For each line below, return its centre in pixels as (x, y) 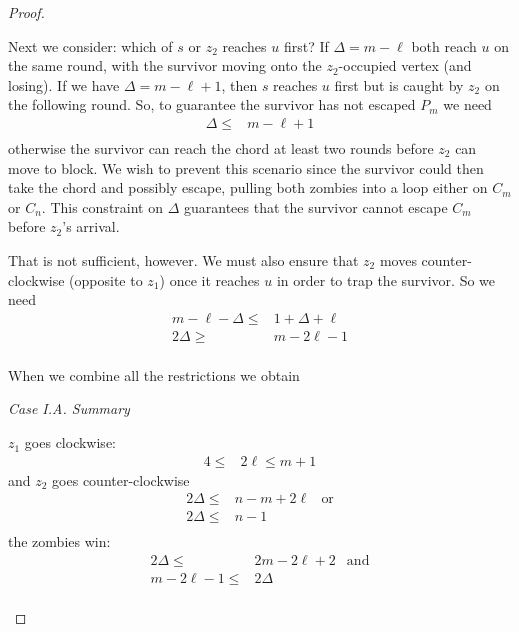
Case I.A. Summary (69, 408)
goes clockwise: (70, 442)
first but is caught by (399, 84)
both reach (444, 45)
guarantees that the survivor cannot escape (315, 206)
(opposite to (106, 279)
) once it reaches (209, 279)
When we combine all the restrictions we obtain (154, 374)
